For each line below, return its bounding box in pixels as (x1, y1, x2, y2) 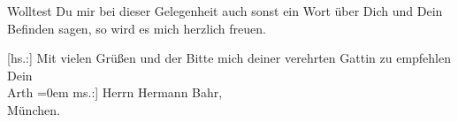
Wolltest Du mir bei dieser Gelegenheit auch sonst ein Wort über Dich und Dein (7, 2, 443, 19)
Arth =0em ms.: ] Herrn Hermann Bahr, (7, 83, 223, 102)
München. (7, 100, 60, 118)
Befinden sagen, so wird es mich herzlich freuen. (7, 19, 266, 37)
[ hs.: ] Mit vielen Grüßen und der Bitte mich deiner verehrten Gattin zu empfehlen (7, 49, 452, 67)
